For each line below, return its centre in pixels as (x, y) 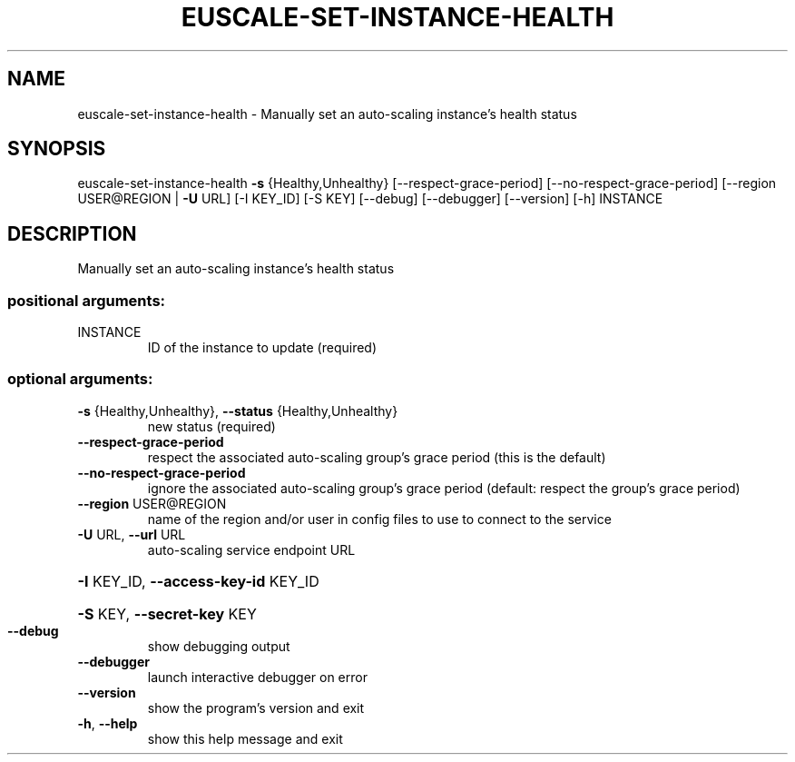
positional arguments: (87, 300)
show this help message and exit (245, 738)
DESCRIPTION (72, 233)
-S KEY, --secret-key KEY (167, 614)
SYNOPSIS (57, 149)
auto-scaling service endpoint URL (251, 549)
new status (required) (211, 426)
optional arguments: (80, 379)
